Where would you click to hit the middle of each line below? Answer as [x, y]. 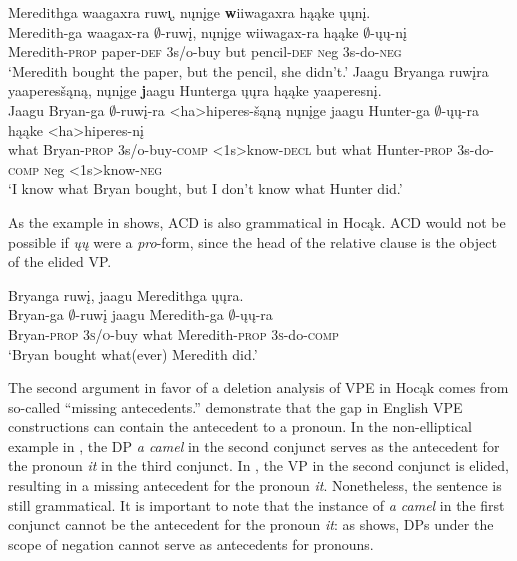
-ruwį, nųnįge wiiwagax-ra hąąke [259, 31]
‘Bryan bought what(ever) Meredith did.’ [133, 353]
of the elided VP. [60, 261]
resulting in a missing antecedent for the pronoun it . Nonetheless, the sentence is [255, 485]
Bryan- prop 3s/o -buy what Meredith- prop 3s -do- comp [173, 333]
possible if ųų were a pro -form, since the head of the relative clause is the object [252, 241]
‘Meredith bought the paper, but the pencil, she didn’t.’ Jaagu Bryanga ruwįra [248, 70]
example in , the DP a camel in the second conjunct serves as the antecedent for [254, 445]
